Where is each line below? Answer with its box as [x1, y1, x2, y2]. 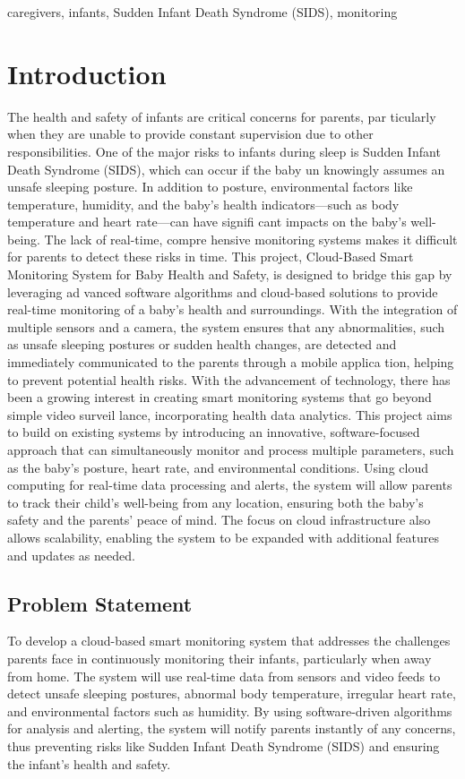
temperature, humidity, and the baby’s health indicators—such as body [7, 194, 400, 213]
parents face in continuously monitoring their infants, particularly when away [7, 648, 432, 667]
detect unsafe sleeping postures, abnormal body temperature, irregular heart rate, [7, 684, 456, 703]
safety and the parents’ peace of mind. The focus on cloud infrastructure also [7, 510, 431, 529]
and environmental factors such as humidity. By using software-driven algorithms [7, 701, 452, 720]
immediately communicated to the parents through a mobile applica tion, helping [7, 353, 454, 372]
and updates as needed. [7, 545, 135, 564]
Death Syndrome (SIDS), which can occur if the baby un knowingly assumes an [7, 159, 445, 178]
